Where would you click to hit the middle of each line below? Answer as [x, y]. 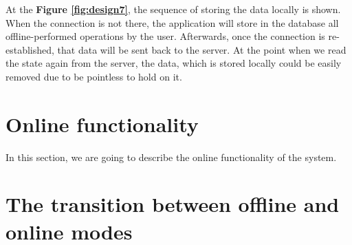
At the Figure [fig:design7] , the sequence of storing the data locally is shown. [173, 9]
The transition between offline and [173, 204]
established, [30, 49]
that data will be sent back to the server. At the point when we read [202, 49]
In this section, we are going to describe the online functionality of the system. [171, 157]
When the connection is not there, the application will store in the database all [172, 22]
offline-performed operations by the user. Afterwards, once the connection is [165, 36]
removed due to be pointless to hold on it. [94, 76]
